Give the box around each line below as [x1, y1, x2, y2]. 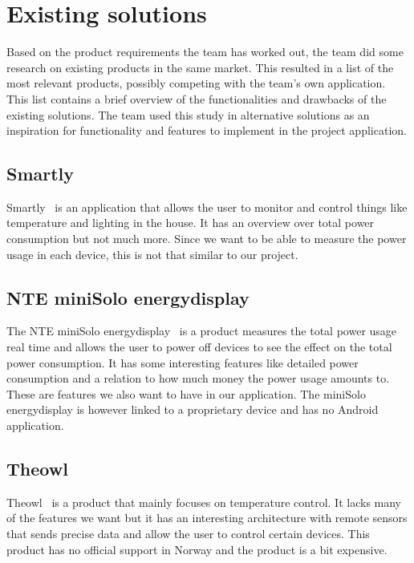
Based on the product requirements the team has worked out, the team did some [6, 43, 404, 60]
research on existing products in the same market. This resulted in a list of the [6, 59, 394, 75]
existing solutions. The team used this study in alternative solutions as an [6, 106, 370, 123]
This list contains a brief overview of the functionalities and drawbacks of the [6, 90, 387, 107]
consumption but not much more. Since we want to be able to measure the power [6, 230, 407, 247]
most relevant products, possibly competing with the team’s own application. [6, 75, 386, 91]
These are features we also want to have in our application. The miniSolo [6, 385, 366, 402]
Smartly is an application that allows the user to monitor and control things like [6, 198, 408, 215]
